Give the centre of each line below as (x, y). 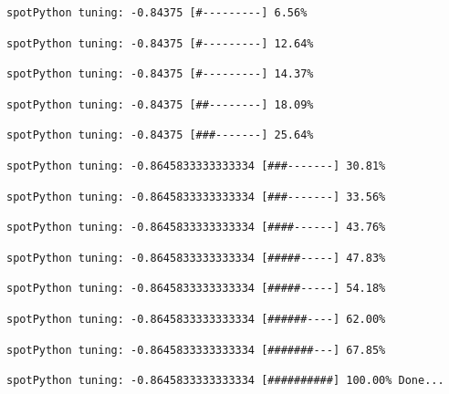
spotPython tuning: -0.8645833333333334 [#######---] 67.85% (196, 350)
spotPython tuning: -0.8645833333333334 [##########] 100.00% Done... (225, 381)
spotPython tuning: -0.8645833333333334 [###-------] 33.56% (196, 197)
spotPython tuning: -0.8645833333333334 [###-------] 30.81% (196, 166)
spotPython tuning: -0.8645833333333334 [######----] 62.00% (196, 319)
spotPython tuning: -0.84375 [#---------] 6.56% (157, 13)
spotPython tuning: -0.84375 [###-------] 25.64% (160, 135)
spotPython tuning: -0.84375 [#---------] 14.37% (160, 74)
